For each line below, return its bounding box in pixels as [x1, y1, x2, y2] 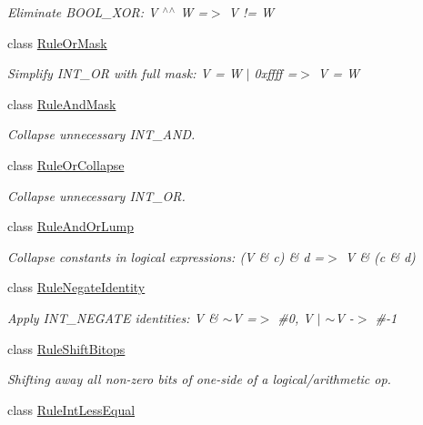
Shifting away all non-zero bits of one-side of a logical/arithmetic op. [7, 369, 391, 389]
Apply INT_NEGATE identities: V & [7, 308, 218, 327]
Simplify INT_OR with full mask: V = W [7, 64, 242, 83]
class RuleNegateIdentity [7, 278, 146, 297]
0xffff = [254, 64, 297, 83]
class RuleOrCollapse [7, 155, 125, 174]
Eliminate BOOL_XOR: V [7, 3, 158, 21]
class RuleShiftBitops [7, 339, 126, 358]
